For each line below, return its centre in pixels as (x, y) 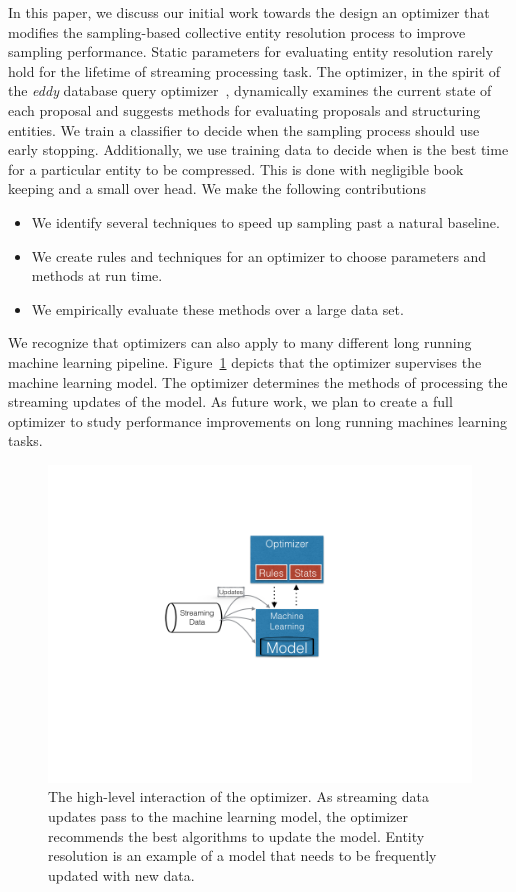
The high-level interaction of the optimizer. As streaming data (238, 796)
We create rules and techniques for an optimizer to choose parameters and (259, 255)
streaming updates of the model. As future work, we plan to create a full (230, 401)
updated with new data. (121, 874)
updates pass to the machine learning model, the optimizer (228, 816)
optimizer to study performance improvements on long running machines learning (258, 420)
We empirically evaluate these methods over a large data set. (217, 308)
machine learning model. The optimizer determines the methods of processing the (258, 381)
